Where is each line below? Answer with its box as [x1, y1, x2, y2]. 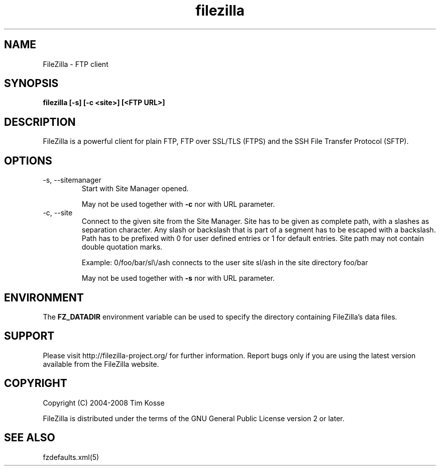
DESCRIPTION [4, 115, 76, 128]
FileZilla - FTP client [43, 59, 108, 68]
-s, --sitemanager [43, 176, 101, 185]
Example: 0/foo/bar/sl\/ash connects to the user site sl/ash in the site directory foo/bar [81, 258, 368, 267]
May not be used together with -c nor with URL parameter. [81, 200, 275, 209]
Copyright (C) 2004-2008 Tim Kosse [43, 398, 165, 407]
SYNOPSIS [4, 77, 59, 90]
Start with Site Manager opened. [81, 184, 189, 193]
